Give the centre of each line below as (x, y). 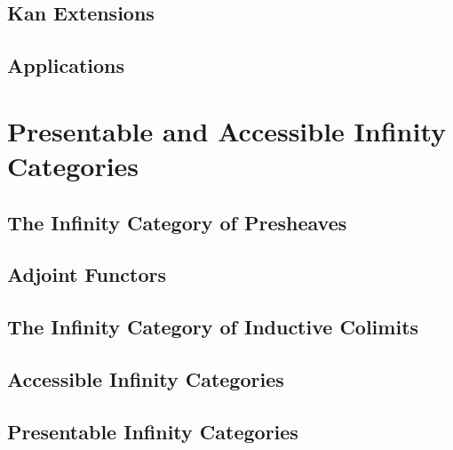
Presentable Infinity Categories (153, 431)
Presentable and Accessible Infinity (227, 130)
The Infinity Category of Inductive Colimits (213, 327)
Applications (66, 65)
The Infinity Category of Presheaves (177, 222)
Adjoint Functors (87, 274)
